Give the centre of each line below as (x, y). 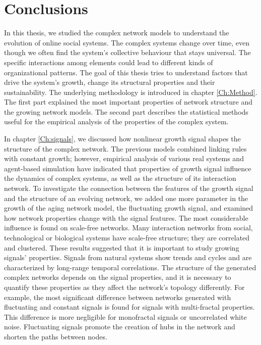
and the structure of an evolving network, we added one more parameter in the (126, 198)
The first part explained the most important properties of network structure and (128, 102)
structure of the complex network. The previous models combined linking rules (125, 148)
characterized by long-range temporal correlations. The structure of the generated (130, 267)
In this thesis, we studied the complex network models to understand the (117, 33)
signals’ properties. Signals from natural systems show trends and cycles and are (128, 257)
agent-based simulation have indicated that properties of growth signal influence (128, 168)
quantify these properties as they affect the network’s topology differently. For (124, 287)
